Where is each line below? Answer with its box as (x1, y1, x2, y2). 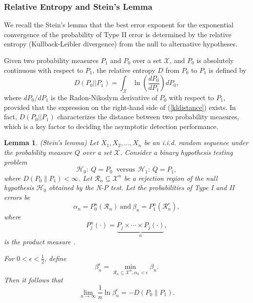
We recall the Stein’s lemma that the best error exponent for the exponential (4, 20, 234, 30)
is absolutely (196, 55, 234, 65)
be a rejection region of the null (124, 173, 217, 183)
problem (4, 156, 27, 167)
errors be (4, 192, 30, 202)
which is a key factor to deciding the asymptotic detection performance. (4, 121, 218, 131)
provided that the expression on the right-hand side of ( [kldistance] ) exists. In (4, 102, 236, 112)
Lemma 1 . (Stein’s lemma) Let (4, 137, 99, 148)
